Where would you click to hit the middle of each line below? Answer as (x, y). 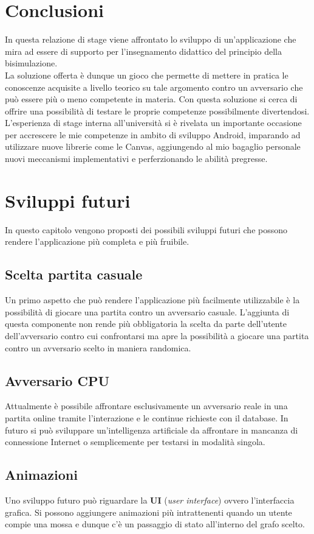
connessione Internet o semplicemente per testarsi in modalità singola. (135, 442)
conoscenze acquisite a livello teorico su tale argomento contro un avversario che (154, 87)
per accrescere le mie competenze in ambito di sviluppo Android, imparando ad (153, 134)
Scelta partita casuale (74, 274)
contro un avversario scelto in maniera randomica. (98, 347)
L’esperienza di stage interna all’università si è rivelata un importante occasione (153, 123)
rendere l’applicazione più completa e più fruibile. (97, 241)
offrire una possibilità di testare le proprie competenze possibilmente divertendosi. (157, 111)
